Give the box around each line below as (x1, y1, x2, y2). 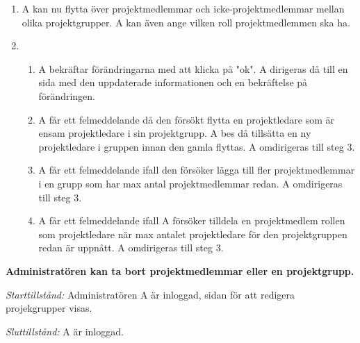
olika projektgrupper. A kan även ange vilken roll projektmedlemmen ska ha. (22, 15, 350, 29)
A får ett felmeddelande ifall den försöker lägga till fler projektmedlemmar (38, 162, 355, 177)
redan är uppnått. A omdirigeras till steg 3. (38, 240, 224, 255)
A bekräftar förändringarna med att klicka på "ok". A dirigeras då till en (38, 61, 348, 76)
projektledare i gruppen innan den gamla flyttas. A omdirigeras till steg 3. (38, 139, 355, 153)
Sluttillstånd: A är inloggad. (6, 324, 124, 338)
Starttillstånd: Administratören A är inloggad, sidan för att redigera (6, 287, 295, 301)
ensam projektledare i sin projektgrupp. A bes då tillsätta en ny (38, 126, 311, 140)
